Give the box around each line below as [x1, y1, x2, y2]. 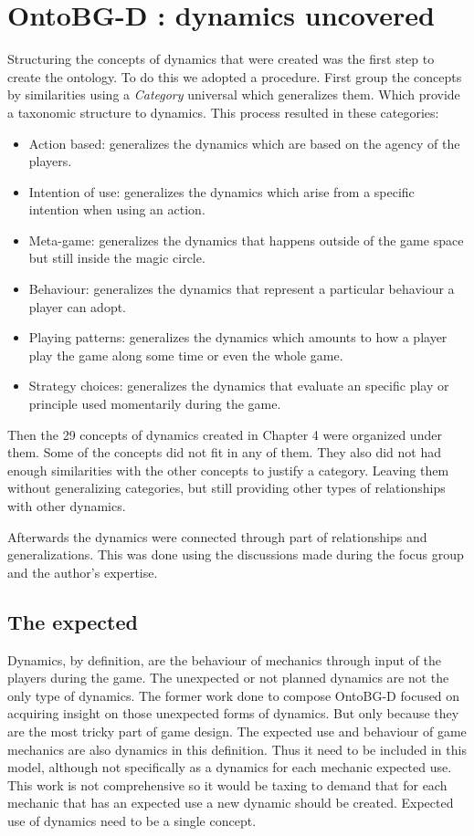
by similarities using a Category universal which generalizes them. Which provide [7, 85, 460, 104]
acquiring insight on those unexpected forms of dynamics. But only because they [7, 704, 459, 723]
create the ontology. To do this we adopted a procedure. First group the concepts [7, 67, 462, 86]
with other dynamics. [7, 496, 126, 515]
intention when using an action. [28, 200, 205, 219]
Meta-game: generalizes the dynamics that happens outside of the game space [28, 230, 464, 249]
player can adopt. [28, 297, 127, 316]
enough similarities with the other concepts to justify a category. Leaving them [7, 460, 449, 479]
